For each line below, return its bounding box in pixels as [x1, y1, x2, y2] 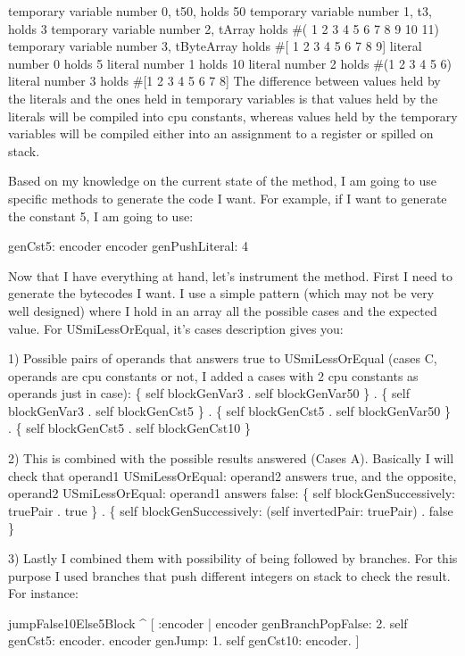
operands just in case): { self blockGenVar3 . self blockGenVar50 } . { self [8, 384, 410, 403]
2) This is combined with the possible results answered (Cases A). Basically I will [8, 449, 454, 468]
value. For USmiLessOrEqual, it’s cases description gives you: [8, 319, 344, 337]
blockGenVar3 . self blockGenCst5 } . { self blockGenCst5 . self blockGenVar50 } [8, 401, 451, 419]
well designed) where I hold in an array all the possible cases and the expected [8, 301, 437, 320]
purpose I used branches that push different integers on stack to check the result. [8, 566, 451, 585]
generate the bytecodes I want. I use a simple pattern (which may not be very [8, 284, 435, 303]
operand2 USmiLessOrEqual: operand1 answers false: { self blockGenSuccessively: [8, 484, 455, 502]
